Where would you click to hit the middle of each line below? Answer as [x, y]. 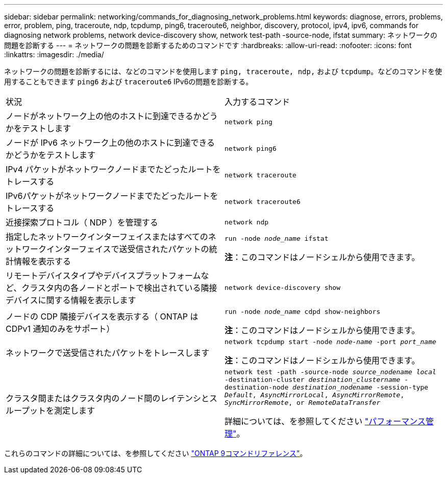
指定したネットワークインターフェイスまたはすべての [107, 237]
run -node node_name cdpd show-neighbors [303, 312]
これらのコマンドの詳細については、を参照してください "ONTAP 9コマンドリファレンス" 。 [156, 453]
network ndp [247, 222]
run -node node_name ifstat [277, 238]
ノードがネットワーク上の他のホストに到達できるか [104, 116]
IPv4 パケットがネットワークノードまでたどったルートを [113, 169]
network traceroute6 [263, 201]
